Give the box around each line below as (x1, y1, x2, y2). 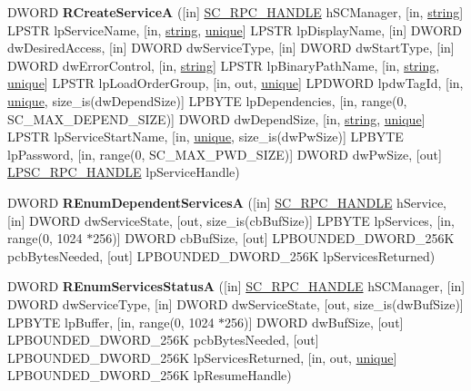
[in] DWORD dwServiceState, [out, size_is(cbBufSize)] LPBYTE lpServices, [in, (7, 210, 455, 230)
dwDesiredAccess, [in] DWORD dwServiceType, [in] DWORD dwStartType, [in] (7, 38, 455, 57)
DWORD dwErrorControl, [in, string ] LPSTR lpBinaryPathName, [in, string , (7, 55, 440, 74)
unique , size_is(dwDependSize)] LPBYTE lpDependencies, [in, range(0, (7, 91, 407, 110)
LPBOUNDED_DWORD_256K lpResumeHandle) (7, 366, 292, 385)
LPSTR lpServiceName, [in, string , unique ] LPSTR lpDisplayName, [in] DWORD (7, 20, 463, 39)
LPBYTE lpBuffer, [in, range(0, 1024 (7, 312, 215, 331)
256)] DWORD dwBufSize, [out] (225, 312, 404, 331)
